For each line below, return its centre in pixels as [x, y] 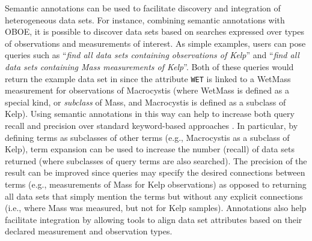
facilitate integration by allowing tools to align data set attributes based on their [154, 219]
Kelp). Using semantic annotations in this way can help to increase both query [150, 114]
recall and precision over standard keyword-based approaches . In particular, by [151, 125]
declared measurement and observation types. [89, 231]
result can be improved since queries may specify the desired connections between [155, 172]
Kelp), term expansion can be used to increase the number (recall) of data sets [150, 149]
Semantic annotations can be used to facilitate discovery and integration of [143, 8]
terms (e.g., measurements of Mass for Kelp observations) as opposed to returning [156, 184]
